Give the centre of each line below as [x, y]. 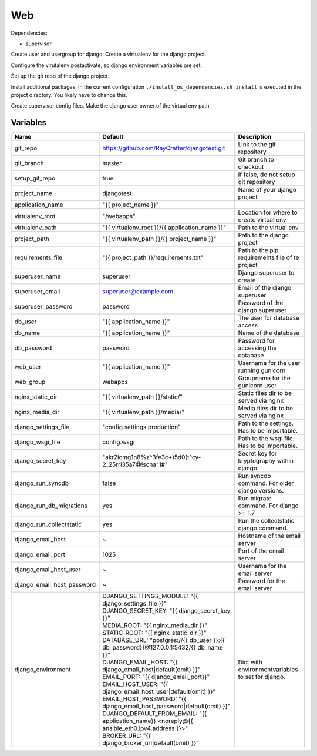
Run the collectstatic [266, 521]
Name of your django [267, 190]
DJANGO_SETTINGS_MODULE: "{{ [150, 596]
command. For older [266, 483]
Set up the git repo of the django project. [60, 76]
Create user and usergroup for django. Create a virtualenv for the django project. [109, 54]
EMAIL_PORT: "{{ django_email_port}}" [156, 677]
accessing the [257, 348]
